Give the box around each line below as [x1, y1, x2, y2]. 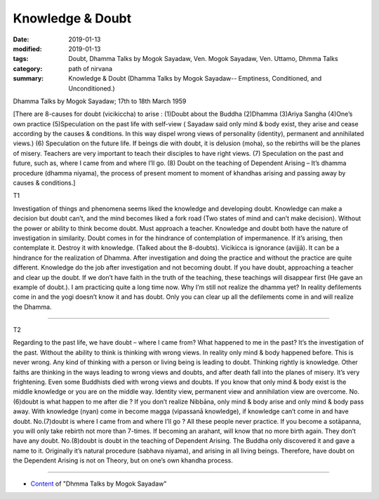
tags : [13, 55, 29, 63]
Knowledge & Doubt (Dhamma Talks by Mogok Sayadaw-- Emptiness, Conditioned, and [68, 74, 322, 83]
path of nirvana [68, 64, 112, 73]
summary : [13, 74, 44, 83]
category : [13, 64, 43, 73]
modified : [13, 44, 42, 53]
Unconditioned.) [68, 84, 115, 93]
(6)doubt [13, 397, 39, 406]
